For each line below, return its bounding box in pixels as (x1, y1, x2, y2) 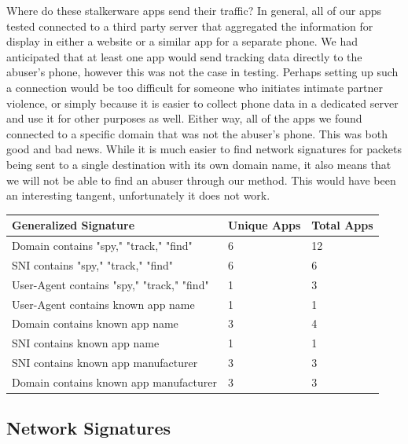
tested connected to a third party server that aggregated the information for (6, 17, 373, 34)
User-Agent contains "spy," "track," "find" (12, 276, 209, 292)
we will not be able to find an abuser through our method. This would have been (6, 171, 396, 188)
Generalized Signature (12, 217, 135, 233)
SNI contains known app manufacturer (12, 354, 198, 371)
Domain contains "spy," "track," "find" (12, 237, 193, 254)
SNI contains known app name (12, 335, 160, 351)
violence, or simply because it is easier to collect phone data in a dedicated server (6, 94, 399, 111)
